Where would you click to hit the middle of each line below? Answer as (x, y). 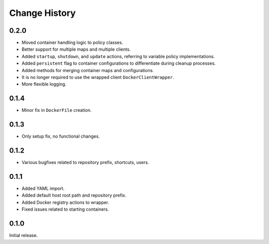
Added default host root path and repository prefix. (74, 195)
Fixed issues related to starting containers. (65, 209)
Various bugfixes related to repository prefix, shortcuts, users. (85, 163)
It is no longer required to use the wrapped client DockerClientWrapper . (98, 78)
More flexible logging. (44, 84)
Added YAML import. (43, 188)
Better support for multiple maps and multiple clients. (76, 49)
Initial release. (23, 236)
